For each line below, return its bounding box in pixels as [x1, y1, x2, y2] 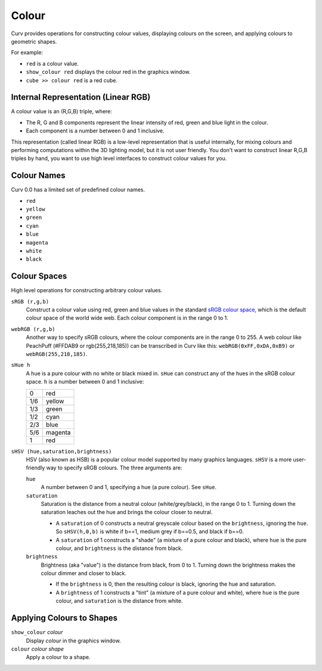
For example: [11, 49, 44, 56]
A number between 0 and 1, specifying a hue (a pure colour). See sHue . [41, 484, 217, 491]
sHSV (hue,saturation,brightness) [11, 448, 112, 454]
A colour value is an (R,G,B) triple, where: [11, 108, 113, 115]
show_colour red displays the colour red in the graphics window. [26, 69, 191, 76]
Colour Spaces [11, 271, 67, 282]
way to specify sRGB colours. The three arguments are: [46, 464, 182, 471]
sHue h [11, 361, 30, 369]
